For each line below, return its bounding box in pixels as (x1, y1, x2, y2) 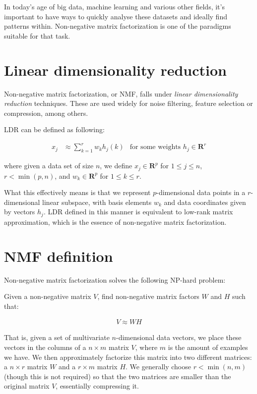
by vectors (4, 206, 35, 217)
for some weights (129, 144, 181, 151)
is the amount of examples (168, 342, 248, 352)
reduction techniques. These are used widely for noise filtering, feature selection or (4, 98, 253, 108)
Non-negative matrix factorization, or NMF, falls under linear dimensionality (4, 88, 238, 98)
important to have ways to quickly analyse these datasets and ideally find (4, 11, 227, 21)
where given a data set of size (4, 160, 94, 171)
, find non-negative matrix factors (97, 291, 199, 301)
